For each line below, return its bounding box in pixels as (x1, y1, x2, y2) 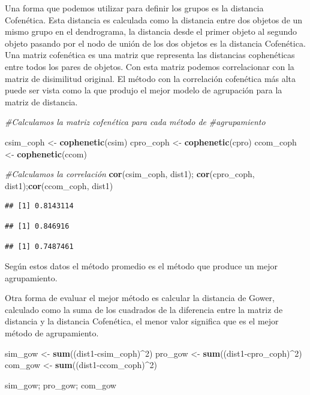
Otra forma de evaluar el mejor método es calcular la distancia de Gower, (5, 291, 275, 304)
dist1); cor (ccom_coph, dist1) (5, 179, 113, 192)
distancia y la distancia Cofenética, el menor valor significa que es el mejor (5, 315, 279, 327)
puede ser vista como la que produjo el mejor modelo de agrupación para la (5, 84, 282, 96)
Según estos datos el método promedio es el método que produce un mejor (5, 260, 278, 272)
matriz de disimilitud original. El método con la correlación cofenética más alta (5, 72, 296, 84)
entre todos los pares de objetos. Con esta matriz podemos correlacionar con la (5, 60, 294, 72)
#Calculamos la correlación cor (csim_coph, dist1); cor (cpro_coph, (5, 168, 255, 180)
